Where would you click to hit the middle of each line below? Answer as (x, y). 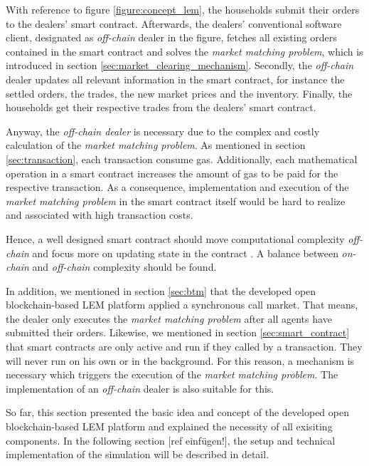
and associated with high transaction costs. (100, 215)
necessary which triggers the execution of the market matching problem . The (172, 374)
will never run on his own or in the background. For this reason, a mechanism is (180, 360)
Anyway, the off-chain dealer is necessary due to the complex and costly (163, 131)
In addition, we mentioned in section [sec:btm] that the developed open (161, 290)
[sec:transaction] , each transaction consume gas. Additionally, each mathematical (182, 159)
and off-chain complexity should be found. (124, 267)
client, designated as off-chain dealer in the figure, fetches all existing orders (171, 37)
